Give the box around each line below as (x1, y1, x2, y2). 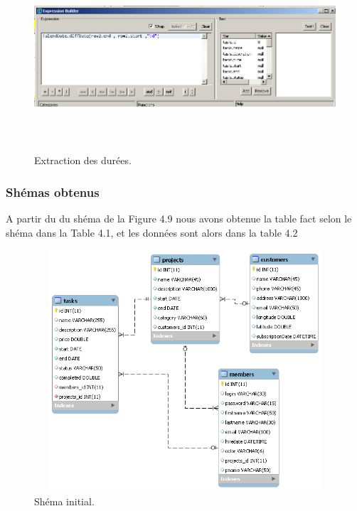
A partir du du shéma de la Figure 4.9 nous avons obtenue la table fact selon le (6, 210, 352, 225)
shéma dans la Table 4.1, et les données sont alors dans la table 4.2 (6, 225, 298, 240)
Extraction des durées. (34, 153, 132, 168)
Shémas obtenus (6, 183, 100, 200)
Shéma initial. (34, 493, 95, 508)
